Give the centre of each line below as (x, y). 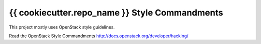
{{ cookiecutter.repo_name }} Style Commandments (116, 13)
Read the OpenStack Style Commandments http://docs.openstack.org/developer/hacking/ (99, 36)
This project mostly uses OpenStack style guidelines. (62, 27)
